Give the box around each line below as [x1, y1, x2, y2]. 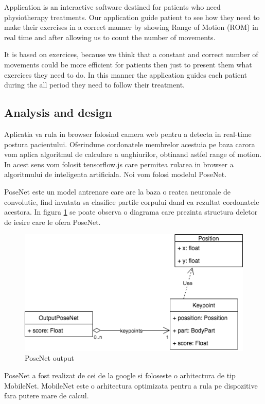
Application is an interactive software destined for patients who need [4, 2, 221, 12]
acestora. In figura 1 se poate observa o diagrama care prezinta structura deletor [4, 206, 258, 217]
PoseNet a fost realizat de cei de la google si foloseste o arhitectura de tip [4, 370, 236, 381]
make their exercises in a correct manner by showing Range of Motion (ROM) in [4, 22, 258, 32]
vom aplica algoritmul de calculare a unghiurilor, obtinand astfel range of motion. [4, 149, 262, 160]
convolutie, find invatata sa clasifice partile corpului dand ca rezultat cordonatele [4, 196, 259, 207]
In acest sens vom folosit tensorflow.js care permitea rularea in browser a [4, 159, 234, 169]
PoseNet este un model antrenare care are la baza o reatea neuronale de [4, 186, 231, 197]
